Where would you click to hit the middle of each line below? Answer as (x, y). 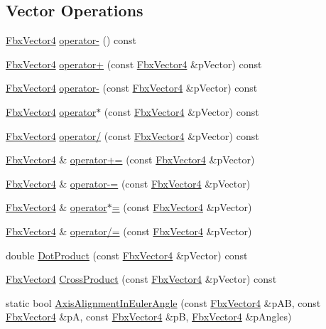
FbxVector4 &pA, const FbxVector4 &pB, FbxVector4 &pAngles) (149, 317)
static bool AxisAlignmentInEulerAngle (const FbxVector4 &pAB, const (163, 302)
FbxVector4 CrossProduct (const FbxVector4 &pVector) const (141, 279)
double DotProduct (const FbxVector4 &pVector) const (127, 255)
